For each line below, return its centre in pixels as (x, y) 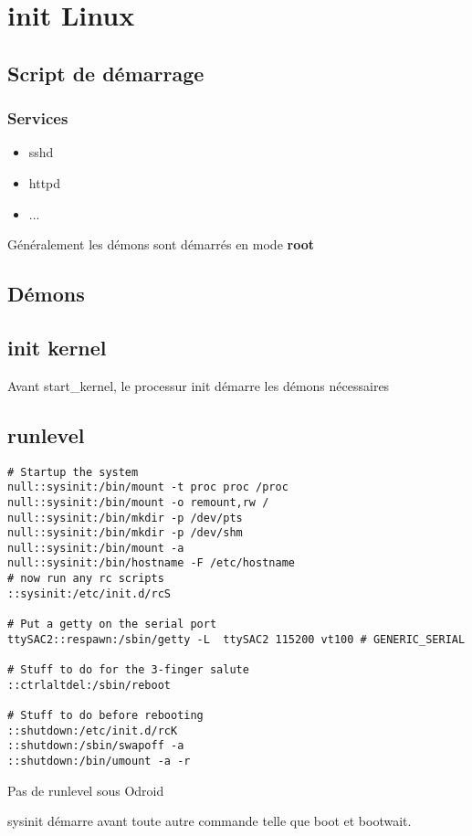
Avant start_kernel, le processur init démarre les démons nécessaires (199, 385)
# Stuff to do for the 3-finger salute (128, 670)
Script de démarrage (106, 73)
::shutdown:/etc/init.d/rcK (93, 730)
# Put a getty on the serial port (112, 624)
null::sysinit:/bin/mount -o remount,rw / (138, 502)
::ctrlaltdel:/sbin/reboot (89, 685)
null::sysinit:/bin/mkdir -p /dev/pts (125, 518)
